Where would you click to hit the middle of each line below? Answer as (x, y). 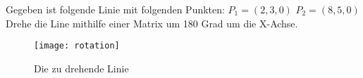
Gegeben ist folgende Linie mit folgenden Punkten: (115, 9)
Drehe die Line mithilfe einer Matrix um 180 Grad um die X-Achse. (152, 23)
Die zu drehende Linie (81, 68)
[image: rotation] (77, 46)
